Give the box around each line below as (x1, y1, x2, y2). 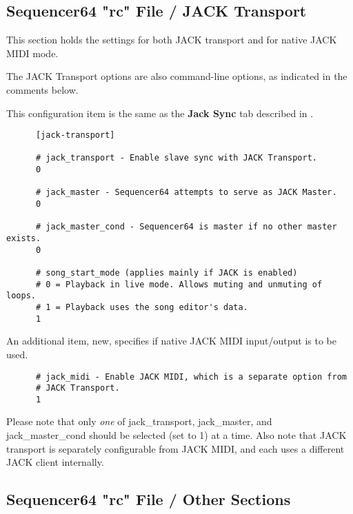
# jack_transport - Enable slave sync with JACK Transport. (35, 153, 318, 163)
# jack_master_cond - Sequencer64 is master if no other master (35, 222, 337, 232)
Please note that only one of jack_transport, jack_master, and (6, 414, 272, 429)
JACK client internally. (6, 455, 104, 469)
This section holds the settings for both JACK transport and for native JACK (6, 32, 337, 47)
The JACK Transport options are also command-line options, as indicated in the (6, 69, 347, 83)
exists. (6, 234, 41, 244)
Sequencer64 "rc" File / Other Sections (6, 489, 291, 510)
